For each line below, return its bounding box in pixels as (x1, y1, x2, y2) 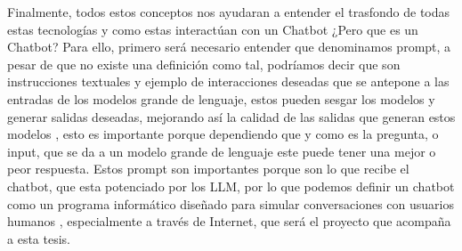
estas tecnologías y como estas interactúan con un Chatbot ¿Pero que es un (7, 20, 418, 38)
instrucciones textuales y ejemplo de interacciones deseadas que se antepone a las (7, 72, 450, 91)
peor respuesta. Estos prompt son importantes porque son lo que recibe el (7, 159, 409, 178)
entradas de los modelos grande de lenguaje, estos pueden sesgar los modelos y (7, 89, 435, 108)
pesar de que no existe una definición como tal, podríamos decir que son (7, 54, 401, 73)
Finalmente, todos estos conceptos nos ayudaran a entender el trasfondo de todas (7, 3, 450, 20)
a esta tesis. (7, 229, 70, 247)
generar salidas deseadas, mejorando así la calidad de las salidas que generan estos (7, 107, 456, 125)
